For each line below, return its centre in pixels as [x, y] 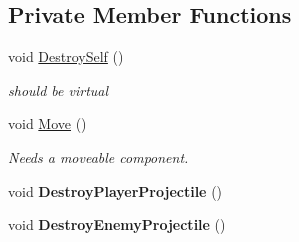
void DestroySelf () [66, 56]
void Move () [47, 123]
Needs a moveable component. [98, 156]
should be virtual [58, 89]
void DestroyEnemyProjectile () [117, 224]
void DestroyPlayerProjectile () [115, 190]
